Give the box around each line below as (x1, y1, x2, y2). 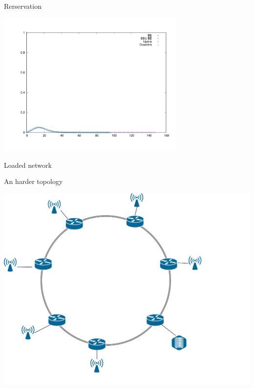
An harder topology (4, 176, 63, 186)
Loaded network (4, 160, 52, 170)
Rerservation (4, 1, 42, 11)
